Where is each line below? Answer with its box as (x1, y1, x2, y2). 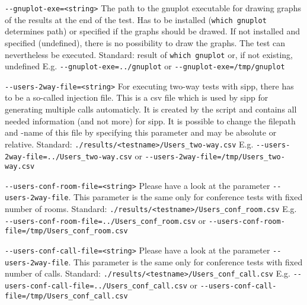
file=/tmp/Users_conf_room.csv (5, 227, 128, 236)
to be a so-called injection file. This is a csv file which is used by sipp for (5, 91, 268, 104)
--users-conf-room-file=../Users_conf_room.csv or (5, 214, 206, 226)
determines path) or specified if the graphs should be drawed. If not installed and (5, 25, 300, 37)
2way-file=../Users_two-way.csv (5, 152, 132, 161)
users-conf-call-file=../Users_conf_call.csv (5, 282, 187, 291)
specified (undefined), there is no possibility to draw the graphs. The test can (5, 36, 286, 49)
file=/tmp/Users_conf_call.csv (5, 291, 128, 300)
